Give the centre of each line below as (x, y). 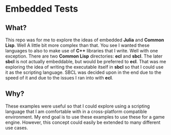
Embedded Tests (42, 9)
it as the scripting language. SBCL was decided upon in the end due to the (83, 72)
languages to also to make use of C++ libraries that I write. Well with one (82, 51)
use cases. (17, 127)
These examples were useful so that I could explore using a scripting (78, 106)
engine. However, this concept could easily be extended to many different (83, 122)
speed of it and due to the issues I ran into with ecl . (59, 78)
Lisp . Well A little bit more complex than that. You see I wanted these (77, 45)
